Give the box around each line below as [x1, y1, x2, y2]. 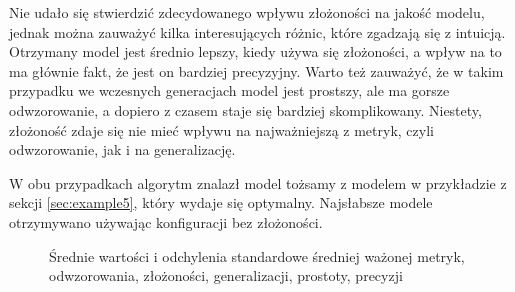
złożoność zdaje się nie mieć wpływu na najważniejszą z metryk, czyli [9, 119, 434, 140]
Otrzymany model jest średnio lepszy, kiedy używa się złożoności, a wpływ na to [9, 41, 502, 62]
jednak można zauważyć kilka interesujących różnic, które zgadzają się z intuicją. [9, 21, 506, 42]
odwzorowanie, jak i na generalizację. [9, 139, 236, 160]
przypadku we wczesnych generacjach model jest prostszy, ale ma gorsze [9, 80, 450, 101]
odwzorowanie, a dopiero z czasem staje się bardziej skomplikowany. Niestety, [9, 99, 482, 120]
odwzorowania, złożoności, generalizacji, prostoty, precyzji [49, 265, 403, 286]
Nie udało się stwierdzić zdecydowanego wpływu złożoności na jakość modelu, [9, 2, 485, 22]
